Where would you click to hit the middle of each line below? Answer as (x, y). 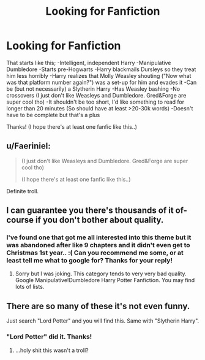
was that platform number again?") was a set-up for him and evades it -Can (102, 82)
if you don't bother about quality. (100, 220)
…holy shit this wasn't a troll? (52, 350)
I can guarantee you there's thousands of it (90, 211)
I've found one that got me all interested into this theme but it (99, 237)
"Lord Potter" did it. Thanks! (49, 337)
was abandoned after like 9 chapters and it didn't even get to (99, 245)
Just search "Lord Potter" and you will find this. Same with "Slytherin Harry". (103, 321)
